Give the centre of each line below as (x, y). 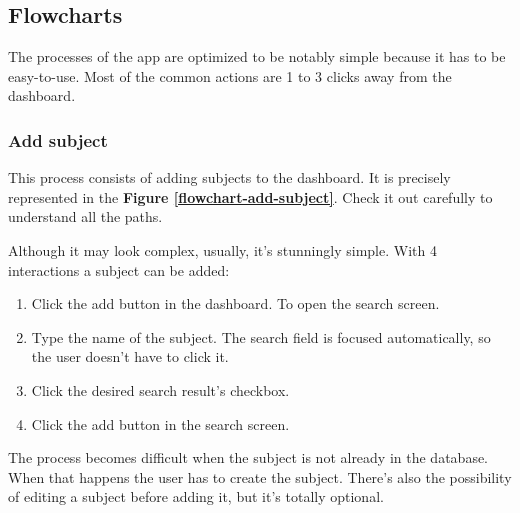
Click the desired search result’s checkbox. (160, 389)
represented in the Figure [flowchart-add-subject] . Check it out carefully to (250, 196)
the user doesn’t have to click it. (130, 356)
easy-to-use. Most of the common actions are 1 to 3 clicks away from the (230, 75)
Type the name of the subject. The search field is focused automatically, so (261, 336)
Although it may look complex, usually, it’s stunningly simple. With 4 (222, 249)
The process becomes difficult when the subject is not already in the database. (248, 457)
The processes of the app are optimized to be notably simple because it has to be (257, 56)
